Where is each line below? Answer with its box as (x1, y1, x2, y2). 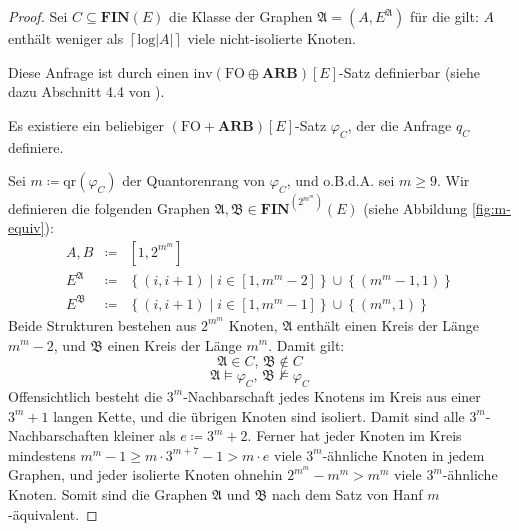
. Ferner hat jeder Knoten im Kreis (247, 425, 462, 446)
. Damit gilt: (268, 334, 345, 355)
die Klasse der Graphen (169, 6, 313, 26)
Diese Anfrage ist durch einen (8, 61, 189, 82)
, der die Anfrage (347, 114, 452, 135)
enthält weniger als (8, 28, 124, 48)
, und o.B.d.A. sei (286, 170, 395, 191)
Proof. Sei (8, 6, 68, 26)
